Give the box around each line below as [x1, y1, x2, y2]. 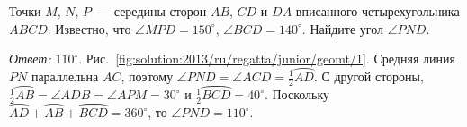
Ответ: [9, 49, 51, 68]
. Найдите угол [301, 19, 384, 38]
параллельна [31, 67, 99, 85]
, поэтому [121, 67, 174, 85]
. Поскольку [264, 85, 330, 104]
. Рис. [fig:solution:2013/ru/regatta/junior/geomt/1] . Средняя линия [78, 49, 455, 68]
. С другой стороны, [313, 67, 424, 85]
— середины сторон [97, 2, 207, 20]
